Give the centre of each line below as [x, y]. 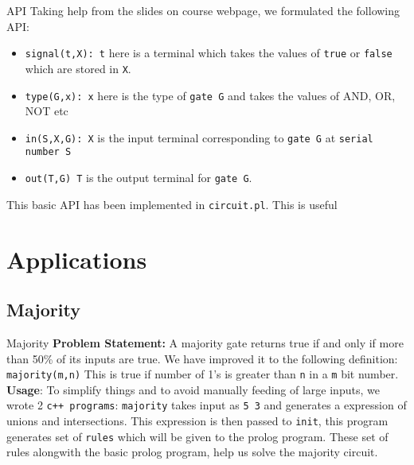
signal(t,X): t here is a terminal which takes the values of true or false [209, 53]
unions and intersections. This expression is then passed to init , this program [197, 421]
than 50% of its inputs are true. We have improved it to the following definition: [202, 358]
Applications [77, 259]
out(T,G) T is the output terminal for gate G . [139, 178]
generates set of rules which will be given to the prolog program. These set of [197, 436]
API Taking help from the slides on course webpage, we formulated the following [203, 10]
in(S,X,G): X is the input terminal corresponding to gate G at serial [199, 137]
